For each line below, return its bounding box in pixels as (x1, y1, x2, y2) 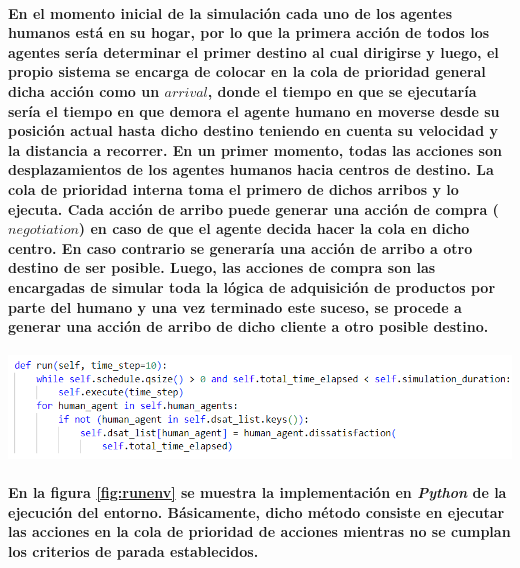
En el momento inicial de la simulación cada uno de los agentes (8, 2, 453, 23)
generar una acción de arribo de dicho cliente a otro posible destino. (8, 316, 489, 337)
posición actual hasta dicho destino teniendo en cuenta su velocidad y (8, 120, 498, 141)
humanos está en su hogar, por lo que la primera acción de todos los (8, 22, 490, 43)
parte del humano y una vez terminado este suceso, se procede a (8, 296, 462, 317)
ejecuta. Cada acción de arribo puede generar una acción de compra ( (8, 198, 499, 219)
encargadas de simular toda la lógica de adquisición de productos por (8, 276, 496, 297)
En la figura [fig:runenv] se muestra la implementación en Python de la (8, 482, 507, 503)
